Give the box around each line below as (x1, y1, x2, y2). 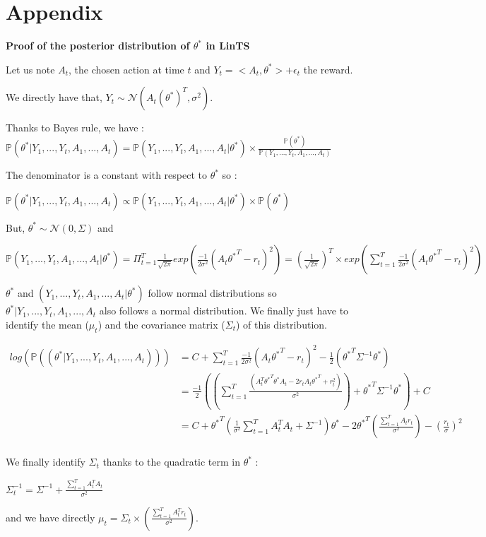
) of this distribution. (236, 317, 327, 331)
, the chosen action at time (68, 61, 184, 76)
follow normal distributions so (148, 285, 277, 300)
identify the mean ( (6, 317, 89, 331)
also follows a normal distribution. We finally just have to (99, 303, 349, 318)
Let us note (6, 61, 55, 76)
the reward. (303, 61, 353, 76)
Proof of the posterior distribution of (6, 38, 190, 53)
